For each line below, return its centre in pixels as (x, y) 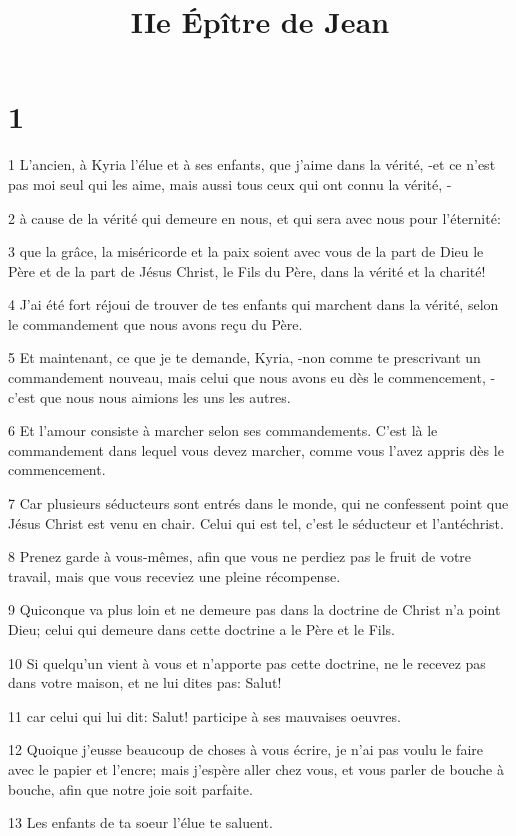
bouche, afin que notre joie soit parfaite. (130, 788)
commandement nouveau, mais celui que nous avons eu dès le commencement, (247, 377)
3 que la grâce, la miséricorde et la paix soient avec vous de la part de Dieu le (246, 251)
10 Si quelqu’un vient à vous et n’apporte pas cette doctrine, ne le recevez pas (247, 662)
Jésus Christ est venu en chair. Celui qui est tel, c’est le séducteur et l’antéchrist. (256, 522)
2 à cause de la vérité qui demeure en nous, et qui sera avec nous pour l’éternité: (254, 217)
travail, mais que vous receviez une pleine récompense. (174, 575)
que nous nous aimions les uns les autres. (165, 396)
